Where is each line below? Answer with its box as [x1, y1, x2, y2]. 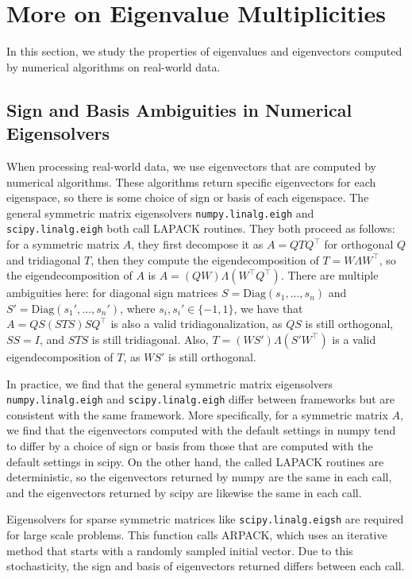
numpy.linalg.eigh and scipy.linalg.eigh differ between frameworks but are [6, 391, 395, 407]
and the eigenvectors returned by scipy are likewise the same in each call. [6, 484, 362, 500]
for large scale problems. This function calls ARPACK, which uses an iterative [6, 527, 387, 543]
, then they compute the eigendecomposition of [90, 251, 319, 268]
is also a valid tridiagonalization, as [110, 315, 283, 332]
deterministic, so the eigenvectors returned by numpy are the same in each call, [6, 469, 392, 485]
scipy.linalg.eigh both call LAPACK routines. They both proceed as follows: [6, 220, 395, 237]
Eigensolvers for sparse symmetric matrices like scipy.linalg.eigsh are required [6, 511, 404, 527]
